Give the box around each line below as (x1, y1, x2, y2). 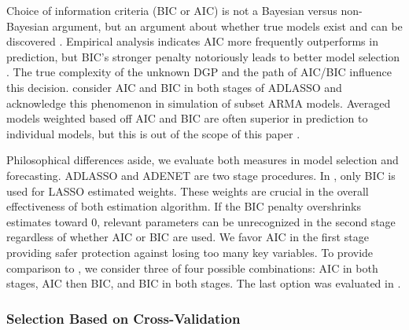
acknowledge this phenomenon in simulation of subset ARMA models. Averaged (6, 94, 391, 111)
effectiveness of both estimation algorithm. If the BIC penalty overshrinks (6, 198, 362, 214)
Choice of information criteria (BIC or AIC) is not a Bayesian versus (6, 2, 337, 18)
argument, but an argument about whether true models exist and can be (52, 17, 403, 34)
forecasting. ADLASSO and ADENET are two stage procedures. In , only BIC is (6, 167, 396, 183)
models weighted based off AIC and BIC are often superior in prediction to (6, 110, 368, 126)
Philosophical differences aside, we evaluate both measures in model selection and (6, 152, 399, 168)
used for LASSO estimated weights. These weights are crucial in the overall (6, 182, 369, 199)
